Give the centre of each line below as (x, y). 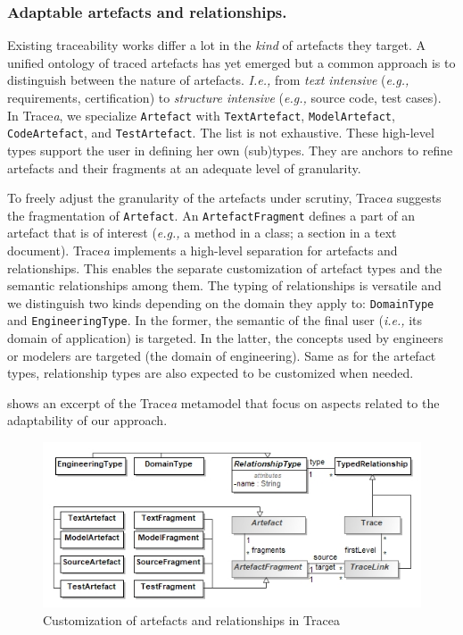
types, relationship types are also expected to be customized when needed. (211, 373)
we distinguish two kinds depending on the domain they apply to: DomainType (221, 302)
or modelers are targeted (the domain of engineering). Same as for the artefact (222, 355)
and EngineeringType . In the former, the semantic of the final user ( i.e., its (215, 320)
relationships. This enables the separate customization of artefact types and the (225, 267)
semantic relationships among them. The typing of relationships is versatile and (224, 285)
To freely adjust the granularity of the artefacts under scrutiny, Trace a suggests (224, 198)
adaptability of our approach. (87, 420)
